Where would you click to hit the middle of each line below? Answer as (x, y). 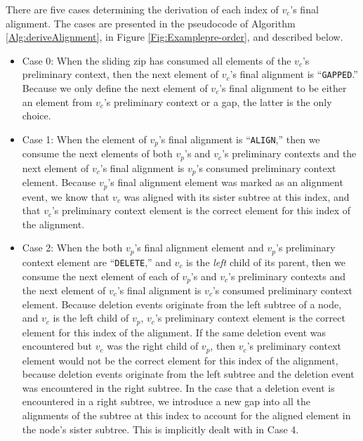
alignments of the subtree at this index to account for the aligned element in (186, 415)
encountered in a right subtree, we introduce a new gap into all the (166, 401)
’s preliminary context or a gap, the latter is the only (218, 101)
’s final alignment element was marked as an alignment (225, 182)
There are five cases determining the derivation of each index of (142, 9)
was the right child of (153, 346)
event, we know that (66, 196)
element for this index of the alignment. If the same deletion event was (174, 332)
